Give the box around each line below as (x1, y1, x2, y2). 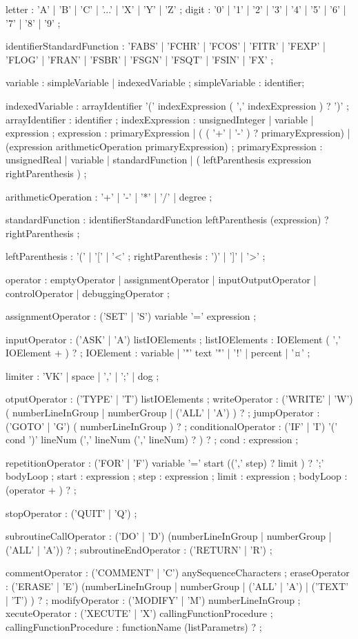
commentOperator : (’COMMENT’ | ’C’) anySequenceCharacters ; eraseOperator (6, 565, 350, 580)
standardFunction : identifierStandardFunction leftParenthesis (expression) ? (6, 212, 329, 227)
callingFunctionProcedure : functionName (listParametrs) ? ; (6, 619, 262, 633)
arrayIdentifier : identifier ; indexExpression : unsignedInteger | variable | (6, 112, 314, 126)
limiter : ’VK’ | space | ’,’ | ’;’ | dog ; (6, 368, 159, 383)
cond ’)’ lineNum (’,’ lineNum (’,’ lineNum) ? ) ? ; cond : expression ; (6, 432, 299, 447)
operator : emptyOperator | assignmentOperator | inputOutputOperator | (6, 272, 317, 286)
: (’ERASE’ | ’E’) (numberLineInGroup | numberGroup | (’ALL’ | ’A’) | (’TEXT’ (6, 579, 349, 593)
